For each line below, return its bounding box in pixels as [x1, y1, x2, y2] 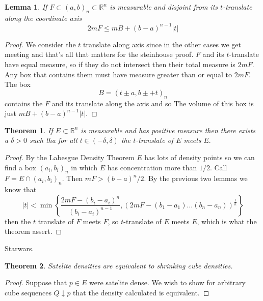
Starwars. [5, 243, 34, 253]
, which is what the [197, 216, 257, 226]
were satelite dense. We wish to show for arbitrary [89, 277, 246, 288]
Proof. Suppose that [5, 277, 67, 288]
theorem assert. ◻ [5, 226, 62, 236]
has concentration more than [107, 162, 197, 172]
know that [5, 184, 37, 195]
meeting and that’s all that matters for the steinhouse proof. [5, 49, 194, 59]
